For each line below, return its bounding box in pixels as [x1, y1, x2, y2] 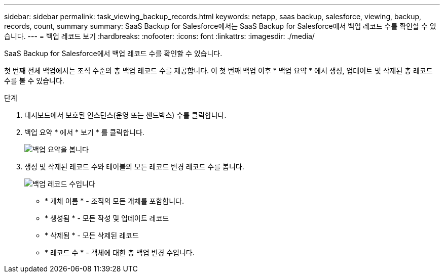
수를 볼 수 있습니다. [4, 76, 64, 85]
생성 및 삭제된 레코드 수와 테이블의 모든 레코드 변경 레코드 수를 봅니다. [24, 162, 244, 171]
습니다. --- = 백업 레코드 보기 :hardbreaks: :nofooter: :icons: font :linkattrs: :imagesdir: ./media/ [4, 32, 315, 40]
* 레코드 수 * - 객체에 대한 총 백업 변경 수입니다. [45, 248, 195, 257]
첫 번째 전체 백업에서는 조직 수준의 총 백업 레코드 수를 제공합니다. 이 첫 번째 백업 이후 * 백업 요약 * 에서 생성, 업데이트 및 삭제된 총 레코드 [4, 66, 433, 75]
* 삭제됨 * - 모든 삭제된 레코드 [45, 231, 139, 240]
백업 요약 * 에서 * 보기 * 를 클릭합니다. [24, 128, 144, 136]
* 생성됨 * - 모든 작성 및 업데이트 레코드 [45, 214, 169, 222]
